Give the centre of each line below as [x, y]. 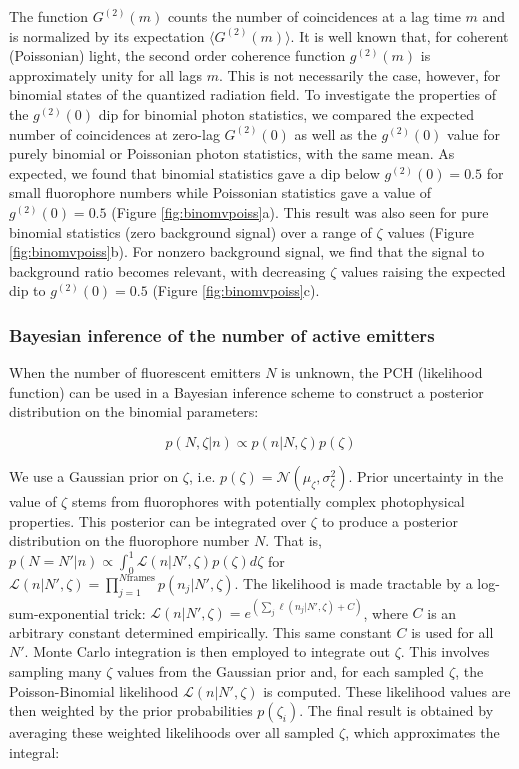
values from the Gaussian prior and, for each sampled [281, 671]
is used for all [452, 631]
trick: [129, 612]
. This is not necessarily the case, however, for [360, 74]
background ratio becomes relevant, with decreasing [167, 270]
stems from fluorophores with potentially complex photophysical [268, 500]
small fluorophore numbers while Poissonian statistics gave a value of [220, 192]
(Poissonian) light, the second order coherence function [177, 55]
